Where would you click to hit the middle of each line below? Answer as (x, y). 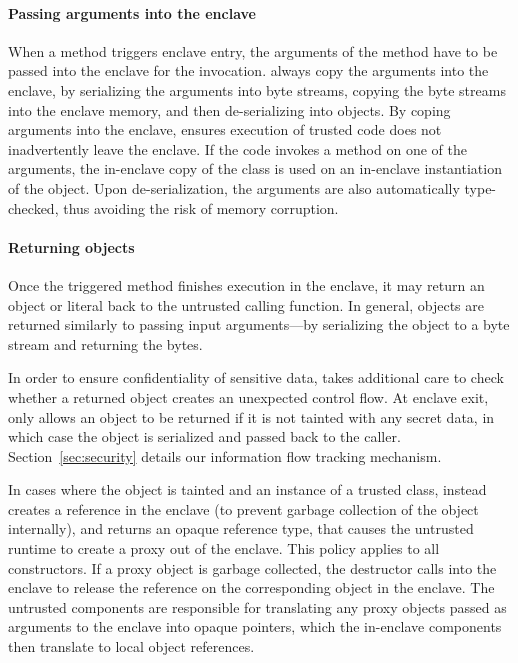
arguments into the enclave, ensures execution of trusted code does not (225, 129)
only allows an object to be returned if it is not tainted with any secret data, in (251, 416)
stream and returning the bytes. (105, 343)
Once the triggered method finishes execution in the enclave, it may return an (246, 284)
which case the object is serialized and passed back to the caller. (204, 436)
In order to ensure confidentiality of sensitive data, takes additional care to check (256, 377)
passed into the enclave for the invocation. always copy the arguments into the (248, 70)
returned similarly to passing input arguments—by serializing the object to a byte (259, 324)
